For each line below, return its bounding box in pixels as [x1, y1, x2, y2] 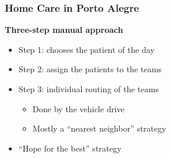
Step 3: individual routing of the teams [18, 83, 159, 95]
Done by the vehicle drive [32, 102, 125, 115]
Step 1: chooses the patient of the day [18, 43, 155, 55]
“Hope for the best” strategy [18, 142, 122, 154]
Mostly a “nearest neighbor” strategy [32, 122, 166, 135]
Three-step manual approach [5, 23, 123, 36]
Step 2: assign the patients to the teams [18, 63, 162, 75]
